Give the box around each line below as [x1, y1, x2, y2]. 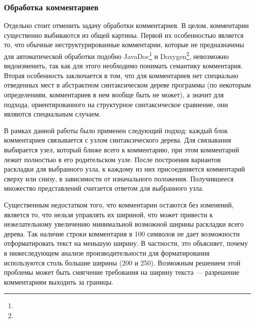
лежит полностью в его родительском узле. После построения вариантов [4, 154, 221, 164]
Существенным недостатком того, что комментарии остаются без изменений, [4, 199, 234, 209]
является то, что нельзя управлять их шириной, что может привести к [4, 209, 213, 219]
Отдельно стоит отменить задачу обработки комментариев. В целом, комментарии [4, 20, 249, 30]
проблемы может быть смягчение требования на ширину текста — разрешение [4, 267, 240, 277]
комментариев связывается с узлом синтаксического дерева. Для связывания [4, 135, 231, 145]
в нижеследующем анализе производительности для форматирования [4, 247, 210, 258]
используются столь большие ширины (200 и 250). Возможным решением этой [4, 257, 241, 267]
